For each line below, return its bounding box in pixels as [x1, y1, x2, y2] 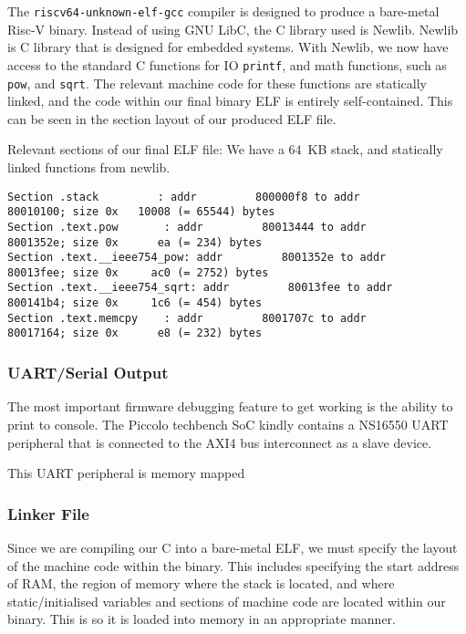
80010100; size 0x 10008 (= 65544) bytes [7, 205, 275, 219]
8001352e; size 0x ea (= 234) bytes [7, 235, 263, 249]
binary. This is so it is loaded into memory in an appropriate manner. [7, 609, 396, 629]
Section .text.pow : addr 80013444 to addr [7, 220, 367, 234]
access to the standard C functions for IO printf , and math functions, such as [7, 55, 447, 74]
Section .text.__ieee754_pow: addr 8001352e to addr [7, 251, 387, 265]
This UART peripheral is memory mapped [7, 463, 245, 483]
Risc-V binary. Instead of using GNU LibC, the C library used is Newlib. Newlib [7, 19, 459, 38]
